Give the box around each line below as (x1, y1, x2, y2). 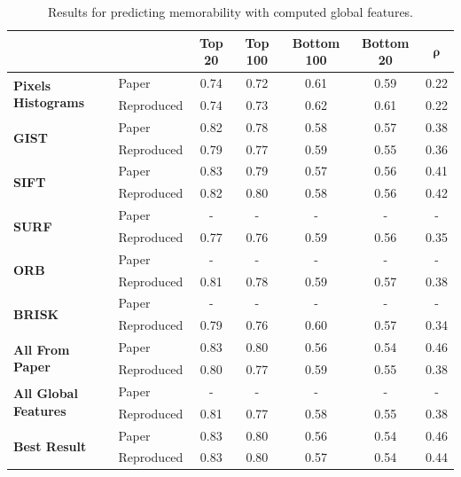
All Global (13, 384, 78, 403)
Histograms (13, 93, 85, 112)
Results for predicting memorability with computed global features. (47, 3, 414, 20)
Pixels (13, 75, 51, 94)
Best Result (13, 436, 87, 455)
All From (13, 340, 70, 358)
